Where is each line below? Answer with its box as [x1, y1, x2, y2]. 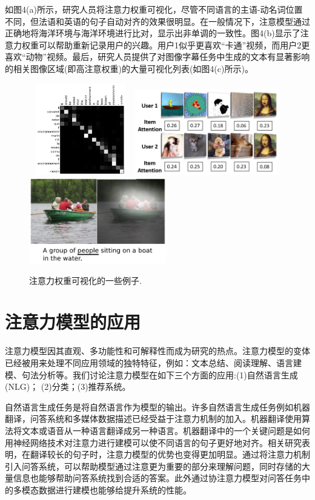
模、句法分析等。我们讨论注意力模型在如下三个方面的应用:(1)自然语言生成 [5, 368, 298, 381]
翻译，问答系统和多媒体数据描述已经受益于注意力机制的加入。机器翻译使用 [5, 412, 302, 425]
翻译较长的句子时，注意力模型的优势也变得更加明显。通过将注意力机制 [30, 448, 310, 461]
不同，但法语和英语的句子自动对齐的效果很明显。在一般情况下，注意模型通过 [5, 15, 310, 27]
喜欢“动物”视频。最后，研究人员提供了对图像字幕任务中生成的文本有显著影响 [5, 50, 310, 63]
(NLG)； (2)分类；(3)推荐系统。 [5, 380, 131, 393]
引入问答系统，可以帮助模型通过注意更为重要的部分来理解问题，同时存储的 [5, 459, 302, 472]
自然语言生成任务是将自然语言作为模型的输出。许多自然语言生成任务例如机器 [5, 400, 310, 413]
